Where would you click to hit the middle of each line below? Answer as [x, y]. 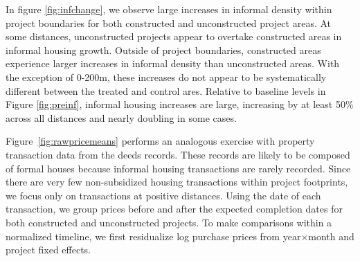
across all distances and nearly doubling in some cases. [121, 117]
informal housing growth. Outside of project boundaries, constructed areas [163, 49]
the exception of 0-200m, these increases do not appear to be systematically [166, 76]
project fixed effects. [48, 250]
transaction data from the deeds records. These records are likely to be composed [178, 154]
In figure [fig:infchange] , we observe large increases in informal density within [169, 9]
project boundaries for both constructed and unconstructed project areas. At [169, 22]
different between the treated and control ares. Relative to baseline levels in [166, 90]
